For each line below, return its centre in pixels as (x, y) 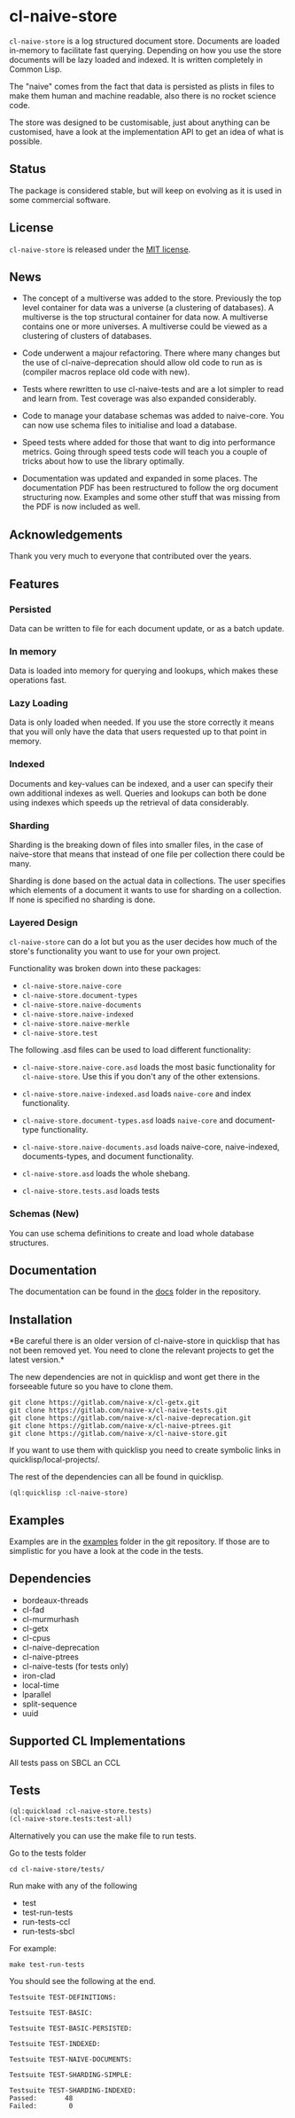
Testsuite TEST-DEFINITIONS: (63, 1997)
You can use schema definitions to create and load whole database (132, 1233)
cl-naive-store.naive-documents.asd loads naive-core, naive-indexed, (151, 1147)
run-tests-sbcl (48, 1932)
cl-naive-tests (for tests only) (75, 1666)
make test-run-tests (47, 1965)
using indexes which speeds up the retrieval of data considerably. (129, 802)
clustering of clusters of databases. (87, 336)
